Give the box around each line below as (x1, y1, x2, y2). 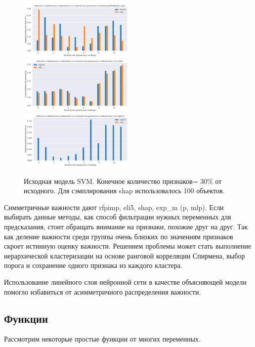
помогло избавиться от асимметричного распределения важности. (4, 286, 201, 297)
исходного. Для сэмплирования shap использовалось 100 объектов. (24, 185, 225, 196)
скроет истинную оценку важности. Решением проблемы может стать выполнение (4, 241, 252, 251)
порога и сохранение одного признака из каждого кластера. (4, 260, 182, 270)
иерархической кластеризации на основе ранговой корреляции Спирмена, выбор (4, 250, 245, 260)
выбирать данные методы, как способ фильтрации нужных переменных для (4, 212, 231, 222)
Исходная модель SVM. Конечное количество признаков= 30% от (24, 175, 222, 186)
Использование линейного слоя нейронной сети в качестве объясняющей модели (4, 277, 247, 287)
